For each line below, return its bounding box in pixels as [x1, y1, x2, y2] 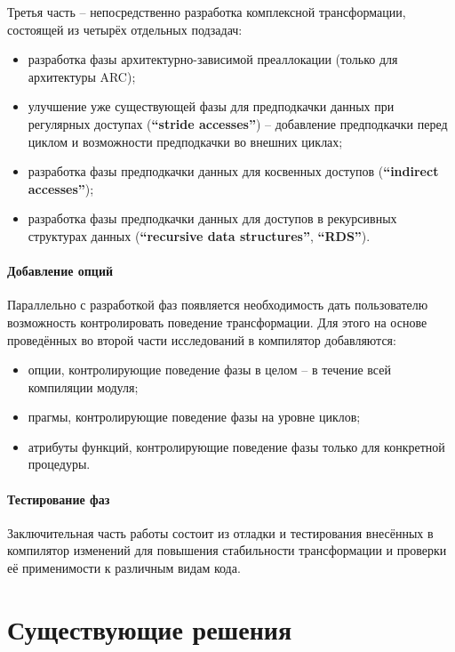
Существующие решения [7, 610, 292, 647]
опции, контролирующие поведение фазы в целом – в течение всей [28, 360, 391, 379]
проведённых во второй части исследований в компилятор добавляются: [7, 330, 396, 349]
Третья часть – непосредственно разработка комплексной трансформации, [7, 3, 406, 20]
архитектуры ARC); [28, 67, 136, 85]
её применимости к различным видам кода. [7, 559, 241, 577]
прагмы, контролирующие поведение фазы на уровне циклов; [28, 407, 361, 426]
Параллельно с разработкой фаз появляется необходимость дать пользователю [7, 295, 428, 314]
